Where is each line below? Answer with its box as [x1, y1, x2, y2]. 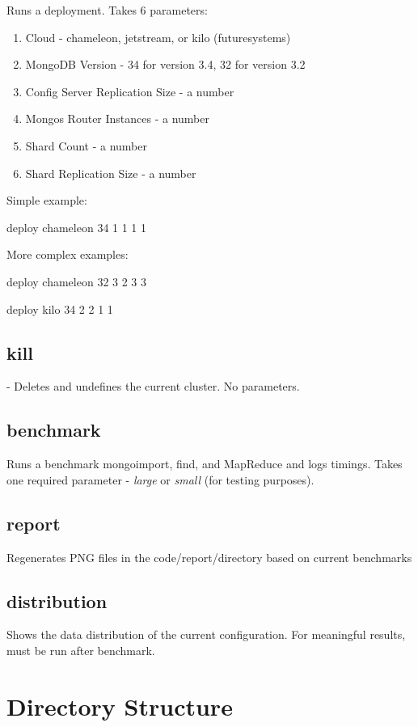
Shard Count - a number [25, 137, 148, 154]
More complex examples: [6, 246, 129, 263]
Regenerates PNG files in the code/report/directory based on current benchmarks [6, 548, 412, 565]
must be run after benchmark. [6, 641, 155, 658]
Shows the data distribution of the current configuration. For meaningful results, [6, 626, 406, 643]
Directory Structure [6, 689, 233, 722]
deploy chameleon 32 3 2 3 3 [6, 273, 147, 290]
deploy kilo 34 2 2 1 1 [6, 300, 113, 317]
